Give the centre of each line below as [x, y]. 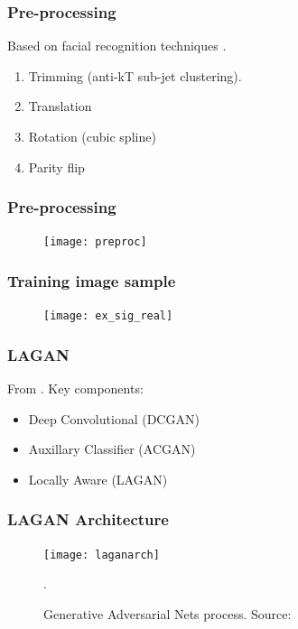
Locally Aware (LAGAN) [98, 479]
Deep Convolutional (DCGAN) [114, 418]
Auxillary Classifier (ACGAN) [112, 449]
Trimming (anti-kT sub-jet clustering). [135, 75]
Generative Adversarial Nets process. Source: [168, 614]
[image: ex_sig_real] [108, 316]
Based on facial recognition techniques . [117, 46]
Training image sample [92, 280]
